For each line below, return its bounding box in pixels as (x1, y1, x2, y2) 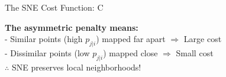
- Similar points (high (5, 33, 83, 45)
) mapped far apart (96, 33, 166, 45)
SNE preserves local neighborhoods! (11, 60, 141, 73)
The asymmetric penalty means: (5, 21, 138, 33)
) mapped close (103, 46, 158, 59)
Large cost (183, 33, 222, 45)
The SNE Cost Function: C (5, 1, 104, 13)
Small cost (176, 46, 214, 59)
